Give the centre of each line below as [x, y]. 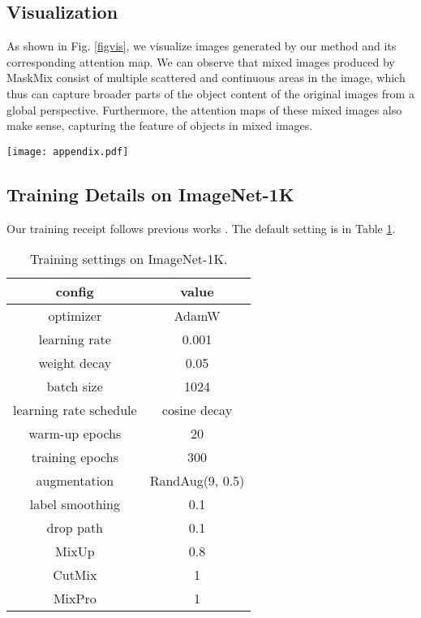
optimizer [75, 316]
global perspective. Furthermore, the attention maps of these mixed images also [204, 109]
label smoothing [75, 504]
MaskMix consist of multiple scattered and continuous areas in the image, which [206, 78]
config [75, 292]
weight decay [75, 363]
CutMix [75, 575]
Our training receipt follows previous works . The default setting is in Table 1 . [201, 228]
